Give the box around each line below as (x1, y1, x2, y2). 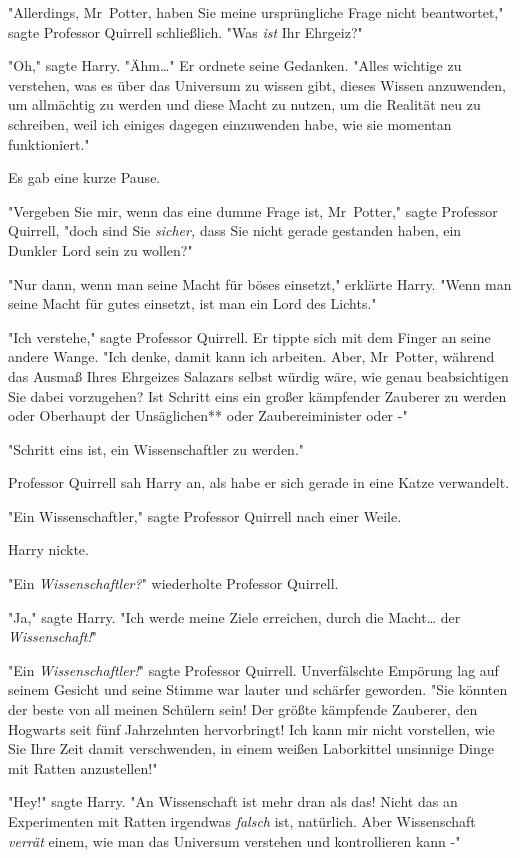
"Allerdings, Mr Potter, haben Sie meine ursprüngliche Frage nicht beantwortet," (8, 2, 504, 22)
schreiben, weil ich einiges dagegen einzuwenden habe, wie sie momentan (8, 113, 452, 134)
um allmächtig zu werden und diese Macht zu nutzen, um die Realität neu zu (8, 94, 481, 115)
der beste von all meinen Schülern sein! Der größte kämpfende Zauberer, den (8, 699, 478, 720)
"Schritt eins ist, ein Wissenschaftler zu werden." (8, 438, 305, 459)
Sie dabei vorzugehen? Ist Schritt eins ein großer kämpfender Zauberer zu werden (8, 385, 507, 406)
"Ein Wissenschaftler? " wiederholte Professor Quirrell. (8, 573, 339, 594)
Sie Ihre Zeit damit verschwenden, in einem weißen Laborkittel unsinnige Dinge (8, 738, 494, 759)
